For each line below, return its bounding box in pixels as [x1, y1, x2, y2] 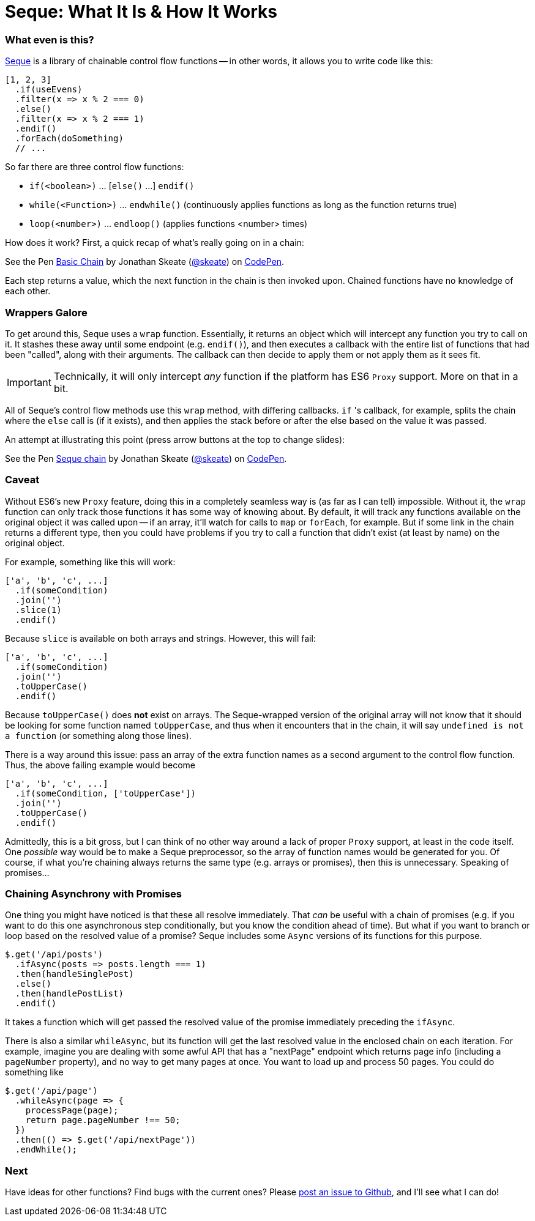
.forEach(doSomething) [15, 133, 124, 144]
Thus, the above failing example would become [5, 759, 195, 770]
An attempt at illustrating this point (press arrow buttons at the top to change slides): [5, 434, 345, 445]
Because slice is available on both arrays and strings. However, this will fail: [5, 633, 316, 644]
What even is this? [5, 33, 94, 46]
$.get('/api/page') [5, 1086, 98, 1096]
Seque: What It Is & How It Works [5, 1, 278, 22]
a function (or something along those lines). [5, 730, 192, 741]
